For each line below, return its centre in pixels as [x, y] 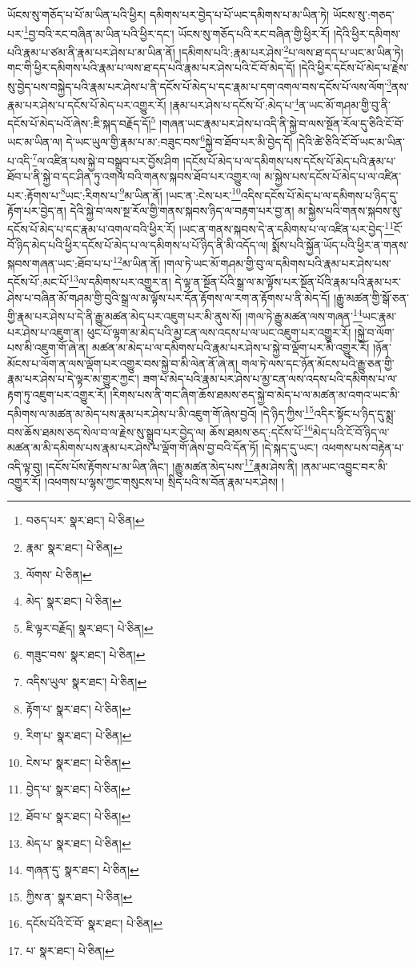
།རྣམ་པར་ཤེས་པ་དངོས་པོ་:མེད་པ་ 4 [235, 103]
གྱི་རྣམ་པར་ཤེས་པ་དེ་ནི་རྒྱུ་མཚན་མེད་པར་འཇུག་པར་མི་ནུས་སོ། [125, 316]
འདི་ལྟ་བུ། [25, 466]
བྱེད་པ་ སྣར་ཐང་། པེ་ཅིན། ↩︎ [78, 789]
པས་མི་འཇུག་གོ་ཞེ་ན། [48, 348]
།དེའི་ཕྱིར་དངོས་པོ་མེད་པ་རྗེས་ [354, 68]
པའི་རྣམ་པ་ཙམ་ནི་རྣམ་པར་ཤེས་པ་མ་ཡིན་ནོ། [91, 52]
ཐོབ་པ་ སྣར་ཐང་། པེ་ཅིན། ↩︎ [78, 816]
